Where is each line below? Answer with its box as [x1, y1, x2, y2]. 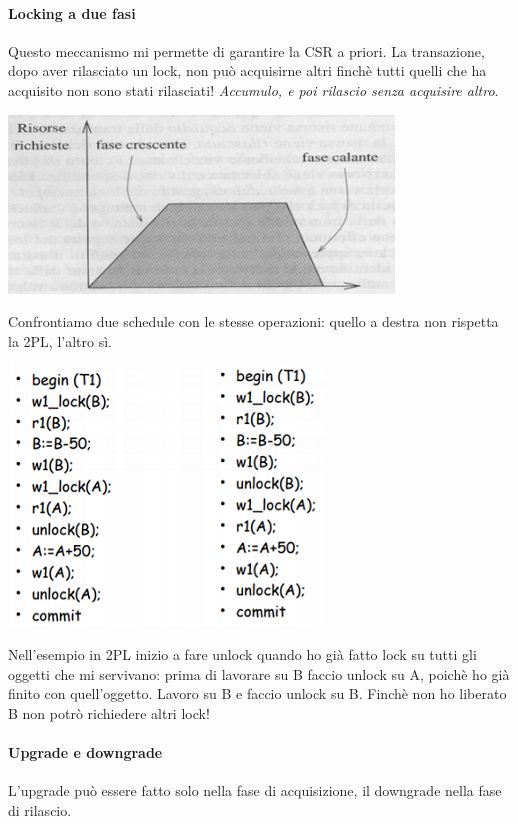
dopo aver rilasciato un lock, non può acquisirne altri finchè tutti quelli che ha [8, 60, 487, 81]
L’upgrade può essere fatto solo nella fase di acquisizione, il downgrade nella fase [8, 780, 502, 801]
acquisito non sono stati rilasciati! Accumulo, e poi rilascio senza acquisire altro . [8, 79, 499, 100]
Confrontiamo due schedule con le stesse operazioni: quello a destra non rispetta [8, 311, 499, 332]
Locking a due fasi [8, 2, 136, 23]
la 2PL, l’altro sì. [8, 330, 112, 351]
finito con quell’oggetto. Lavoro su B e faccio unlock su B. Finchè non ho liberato [8, 683, 507, 704]
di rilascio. [8, 799, 72, 820]
